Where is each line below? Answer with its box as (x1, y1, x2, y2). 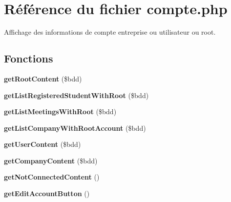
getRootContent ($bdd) (4, 73, 82, 83)
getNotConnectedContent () (4, 172, 100, 182)
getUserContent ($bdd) (4, 139, 81, 149)
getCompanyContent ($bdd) (4, 155, 98, 165)
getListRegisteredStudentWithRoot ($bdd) (4, 90, 149, 100)
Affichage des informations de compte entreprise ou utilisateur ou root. (4, 27, 216, 37)
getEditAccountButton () (4, 188, 90, 199)
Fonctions (4, 51, 53, 66)
